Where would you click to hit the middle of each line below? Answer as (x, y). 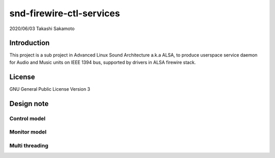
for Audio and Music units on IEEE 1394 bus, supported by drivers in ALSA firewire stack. (103, 62)
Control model (28, 118)
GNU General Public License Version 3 (50, 89)
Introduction (30, 43)
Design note (29, 104)
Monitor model (28, 132)
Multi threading (29, 145)
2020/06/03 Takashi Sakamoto (42, 29)
